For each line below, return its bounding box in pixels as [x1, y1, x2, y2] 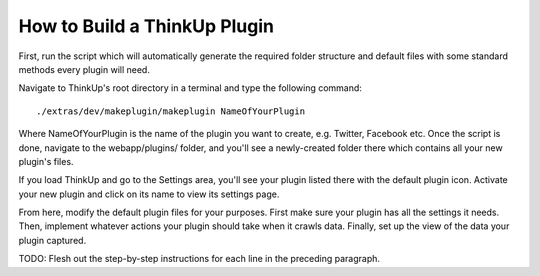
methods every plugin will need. [18, 63, 150, 75]
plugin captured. [18, 234, 87, 246]
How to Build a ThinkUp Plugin [18, 15, 275, 37]
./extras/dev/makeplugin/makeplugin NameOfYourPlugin [36, 105, 305, 117]
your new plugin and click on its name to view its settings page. [18, 188, 280, 200]
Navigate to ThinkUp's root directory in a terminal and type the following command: [18, 82, 362, 94]
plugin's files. [18, 155, 74, 167]
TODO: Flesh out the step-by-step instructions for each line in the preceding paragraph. [18, 253, 380, 265]
